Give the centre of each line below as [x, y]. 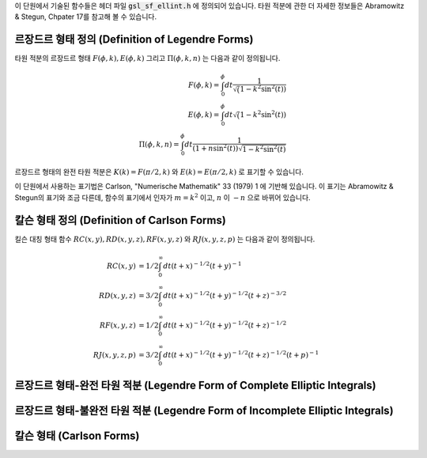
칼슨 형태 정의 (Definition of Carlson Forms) [121, 220]
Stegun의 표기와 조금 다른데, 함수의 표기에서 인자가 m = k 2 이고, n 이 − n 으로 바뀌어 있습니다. [163, 197]
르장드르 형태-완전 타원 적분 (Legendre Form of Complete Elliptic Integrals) [195, 386]
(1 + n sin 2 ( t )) [215, 148]
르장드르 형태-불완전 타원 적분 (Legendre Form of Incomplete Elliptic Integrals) [204, 411]
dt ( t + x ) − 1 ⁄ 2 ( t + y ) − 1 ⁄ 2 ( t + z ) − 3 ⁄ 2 [225, 295]
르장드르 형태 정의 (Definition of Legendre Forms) [134, 40]
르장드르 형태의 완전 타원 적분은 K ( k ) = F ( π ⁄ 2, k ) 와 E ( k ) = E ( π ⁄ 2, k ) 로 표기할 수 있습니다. [159, 172]
